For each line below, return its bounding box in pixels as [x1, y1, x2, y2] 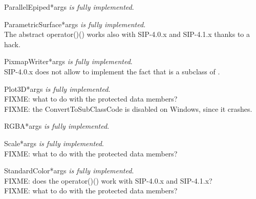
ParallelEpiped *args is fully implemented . [4, 2, 134, 12]
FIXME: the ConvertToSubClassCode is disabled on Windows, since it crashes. [4, 103, 252, 114]
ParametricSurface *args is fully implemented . [4, 18, 146, 29]
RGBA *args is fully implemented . [4, 121, 110, 131]
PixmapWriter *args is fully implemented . [4, 56, 133, 67]
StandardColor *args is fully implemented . [4, 165, 134, 176]
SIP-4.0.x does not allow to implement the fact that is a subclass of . [4, 66, 220, 76]
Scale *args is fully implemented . [4, 137, 104, 148]
